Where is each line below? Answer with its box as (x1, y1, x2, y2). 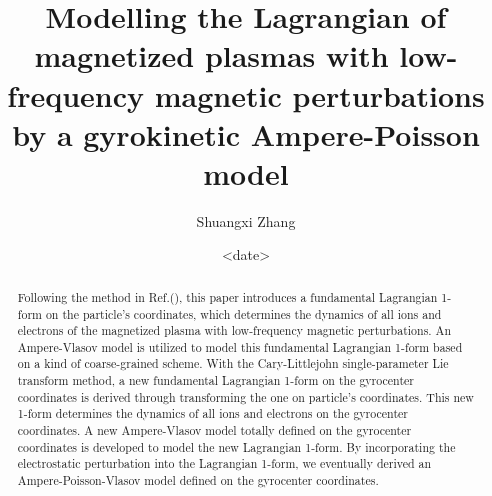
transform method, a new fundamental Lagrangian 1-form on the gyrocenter (17, 372, 414, 389)
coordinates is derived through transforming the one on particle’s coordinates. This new (17, 388, 474, 405)
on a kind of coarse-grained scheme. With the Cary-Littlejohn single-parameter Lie (17, 355, 449, 372)
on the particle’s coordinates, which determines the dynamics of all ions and (45, 305, 442, 322)
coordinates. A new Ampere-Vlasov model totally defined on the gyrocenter (17, 422, 412, 439)
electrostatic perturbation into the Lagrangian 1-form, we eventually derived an (17, 455, 432, 472)
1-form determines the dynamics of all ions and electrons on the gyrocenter (17, 405, 408, 422)
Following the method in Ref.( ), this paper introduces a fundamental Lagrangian (17, 288, 438, 305)
